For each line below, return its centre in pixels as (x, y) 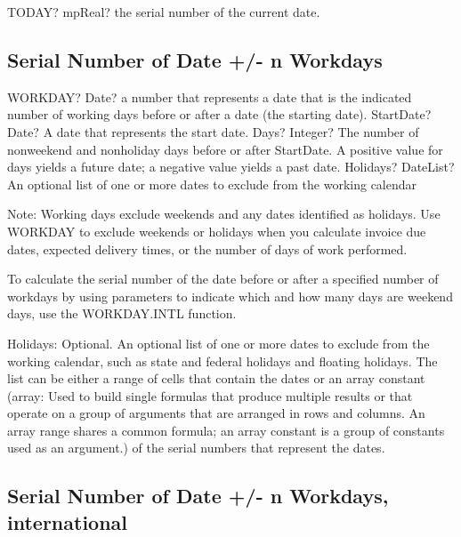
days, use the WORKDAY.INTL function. (122, 313)
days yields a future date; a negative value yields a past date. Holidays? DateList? (231, 167)
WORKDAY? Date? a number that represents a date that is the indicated (210, 96)
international (68, 521)
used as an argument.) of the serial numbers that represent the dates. (196, 448)
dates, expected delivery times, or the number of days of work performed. (207, 248)
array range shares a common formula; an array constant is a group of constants (226, 430)
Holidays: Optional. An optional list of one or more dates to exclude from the (218, 343)
